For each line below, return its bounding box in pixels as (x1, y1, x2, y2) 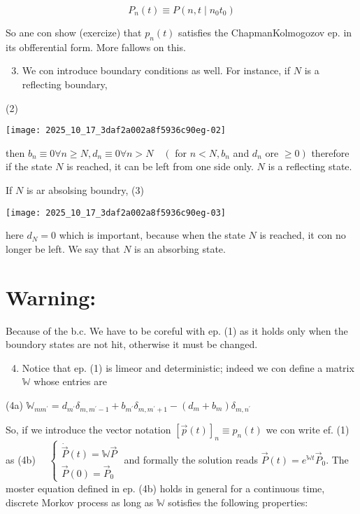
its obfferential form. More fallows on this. (6, 39, 186, 54)
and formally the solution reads (124, 452, 259, 466)
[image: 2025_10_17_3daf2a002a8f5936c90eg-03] (6, 207, 226, 218)
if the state (6, 159, 52, 174)
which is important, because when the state (59, 228, 245, 242)
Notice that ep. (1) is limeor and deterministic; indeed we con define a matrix (22, 360, 354, 375)
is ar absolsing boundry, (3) (26, 183, 144, 197)
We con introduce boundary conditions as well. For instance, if (22, 63, 291, 78)
